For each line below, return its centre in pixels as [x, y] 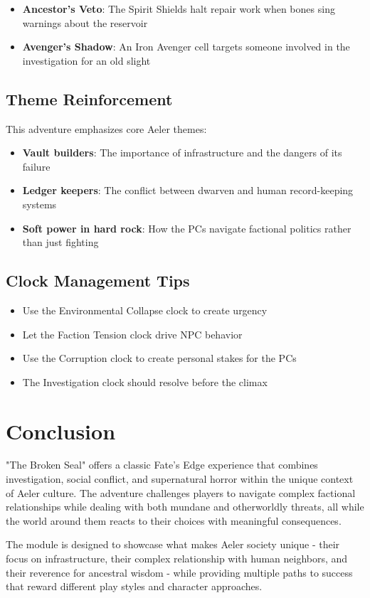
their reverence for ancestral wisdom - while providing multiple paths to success [179, 572]
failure [36, 166]
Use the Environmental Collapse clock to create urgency [145, 310]
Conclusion [61, 431]
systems [39, 204]
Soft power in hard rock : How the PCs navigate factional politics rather [187, 228]
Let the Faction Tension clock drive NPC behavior [132, 334]
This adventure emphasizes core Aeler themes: [106, 128]
